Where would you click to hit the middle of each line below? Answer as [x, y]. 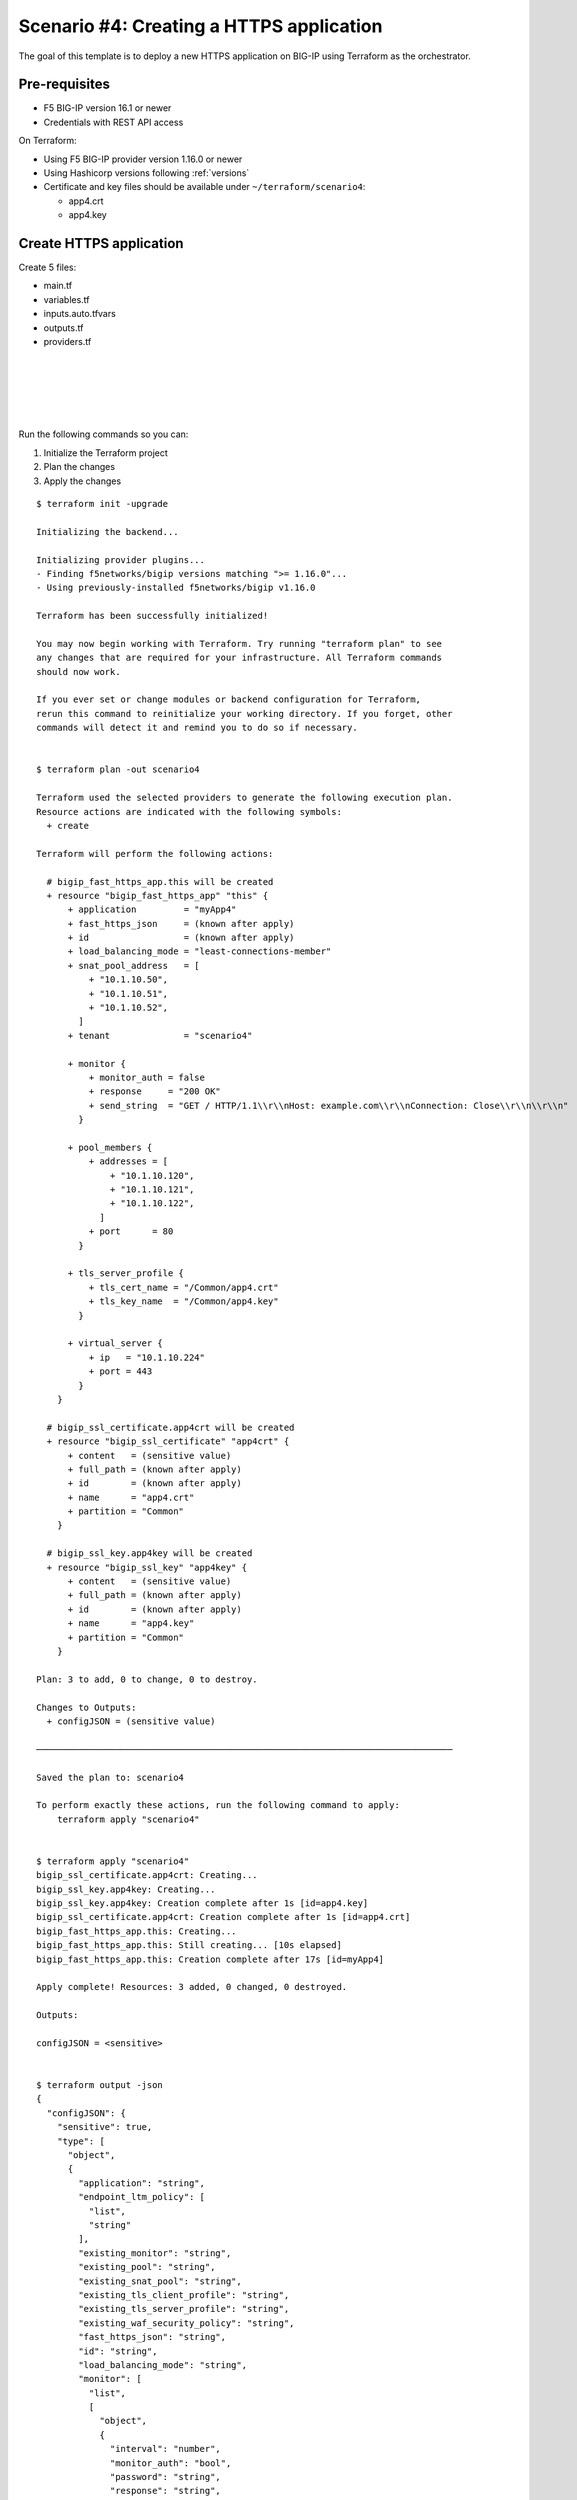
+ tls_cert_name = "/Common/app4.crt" [183, 1287]
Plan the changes [79, 467]
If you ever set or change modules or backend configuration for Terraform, [229, 699]
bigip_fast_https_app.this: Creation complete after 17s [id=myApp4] [210, 1959]
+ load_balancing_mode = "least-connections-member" [199, 951]
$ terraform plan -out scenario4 [118, 769]
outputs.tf [63, 327]
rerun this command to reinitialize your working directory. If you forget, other [244, 713]
